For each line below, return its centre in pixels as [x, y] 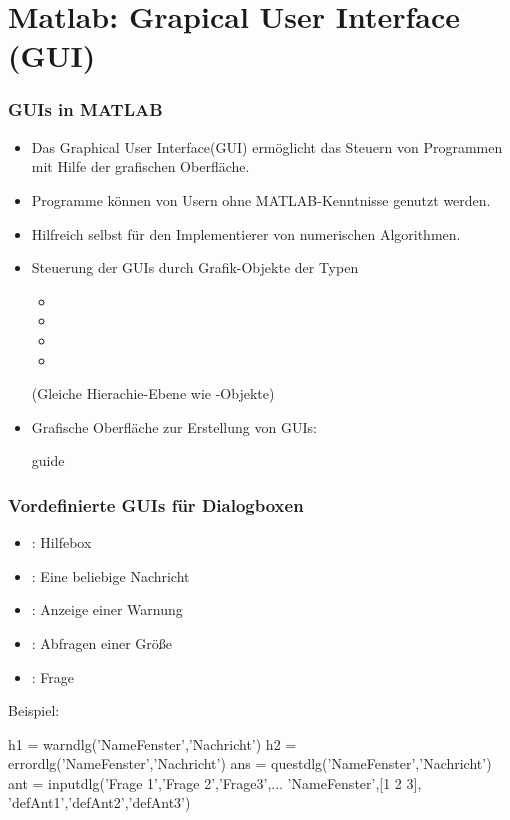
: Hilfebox [61, 542]
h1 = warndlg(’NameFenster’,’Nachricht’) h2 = [152, 743]
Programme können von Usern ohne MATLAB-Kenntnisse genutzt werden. [261, 199]
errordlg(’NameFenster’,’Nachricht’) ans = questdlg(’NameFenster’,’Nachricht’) [250, 763]
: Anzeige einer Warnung [107, 609]
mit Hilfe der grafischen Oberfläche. [140, 166]
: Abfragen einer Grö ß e [102, 642]
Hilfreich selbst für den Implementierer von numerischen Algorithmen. [246, 233]
